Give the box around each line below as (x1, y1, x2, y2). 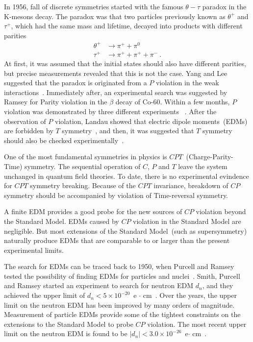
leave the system (178, 161, 228, 171)
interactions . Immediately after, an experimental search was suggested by (4, 87, 228, 97)
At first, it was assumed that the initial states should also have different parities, (4, 58, 246, 69)
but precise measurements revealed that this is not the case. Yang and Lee (4, 68, 228, 78)
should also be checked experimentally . (4, 135, 124, 145)
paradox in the (202, 1, 247, 11)
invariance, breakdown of (153, 180, 228, 191)
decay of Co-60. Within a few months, (115, 97, 230, 107)
